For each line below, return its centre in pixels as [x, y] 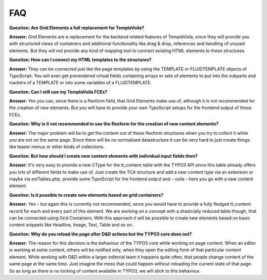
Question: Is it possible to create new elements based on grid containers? [86, 195]
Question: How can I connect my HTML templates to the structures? [80, 60]
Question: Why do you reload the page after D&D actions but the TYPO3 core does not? [101, 234]
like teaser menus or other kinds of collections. [57, 147]
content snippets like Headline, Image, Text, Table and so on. [71, 225]
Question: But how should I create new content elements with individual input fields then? [103, 156]
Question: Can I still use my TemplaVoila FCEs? [58, 92]
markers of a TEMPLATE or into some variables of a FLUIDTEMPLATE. [80, 83]
